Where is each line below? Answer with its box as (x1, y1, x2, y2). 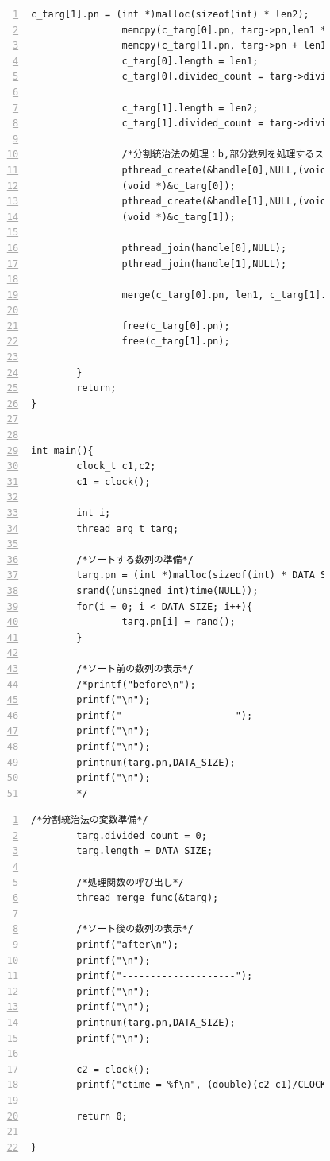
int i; (76, 507, 111, 518)
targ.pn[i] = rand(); (121, 616, 236, 628)
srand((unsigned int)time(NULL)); (76, 584, 259, 596)
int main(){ (31, 445, 94, 456)
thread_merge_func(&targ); (76, 892, 219, 904)
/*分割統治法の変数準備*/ (31, 814, 148, 826)
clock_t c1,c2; (76, 460, 156, 472)
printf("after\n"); (76, 939, 179, 951)
